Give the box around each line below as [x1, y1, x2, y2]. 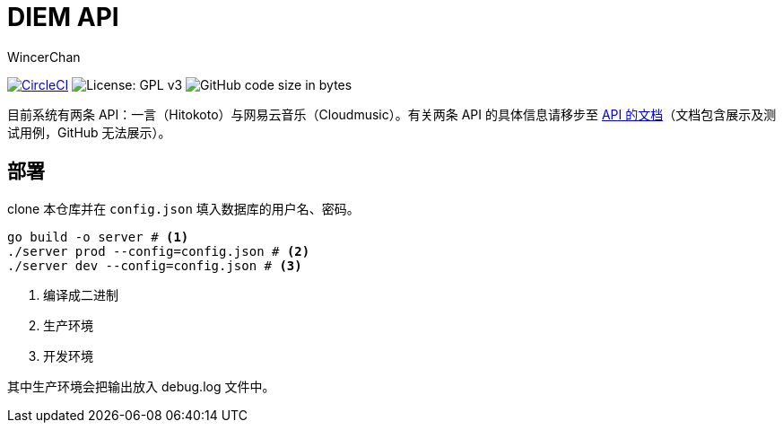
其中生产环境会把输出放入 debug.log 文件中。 [7, 378, 275, 394]
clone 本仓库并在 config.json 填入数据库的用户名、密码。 [7, 200, 360, 216]
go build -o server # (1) [7, 229, 189, 244]
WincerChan [7, 48, 81, 65]
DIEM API [7, 2, 119, 32]
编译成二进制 [43, 286, 118, 303]
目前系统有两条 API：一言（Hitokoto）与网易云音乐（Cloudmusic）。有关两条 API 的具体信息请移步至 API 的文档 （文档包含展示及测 [7, 106, 777, 122]
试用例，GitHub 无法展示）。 [7, 124, 171, 140]
